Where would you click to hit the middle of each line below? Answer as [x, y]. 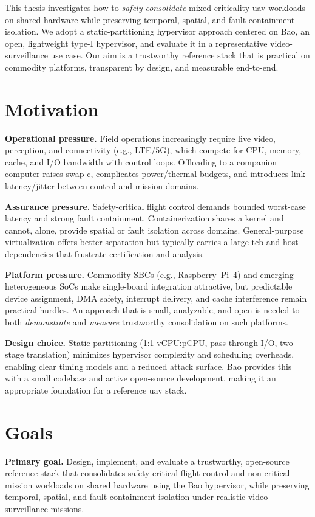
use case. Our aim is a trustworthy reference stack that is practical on [180, 55]
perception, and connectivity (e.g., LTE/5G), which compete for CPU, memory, [153, 150]
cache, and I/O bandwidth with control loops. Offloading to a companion [141, 161]
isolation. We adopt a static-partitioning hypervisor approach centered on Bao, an [157, 31]
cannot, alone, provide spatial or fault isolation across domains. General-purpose [154, 230]
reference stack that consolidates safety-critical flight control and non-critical [147, 473]
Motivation [52, 109]
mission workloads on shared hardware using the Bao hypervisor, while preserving [157, 484]
